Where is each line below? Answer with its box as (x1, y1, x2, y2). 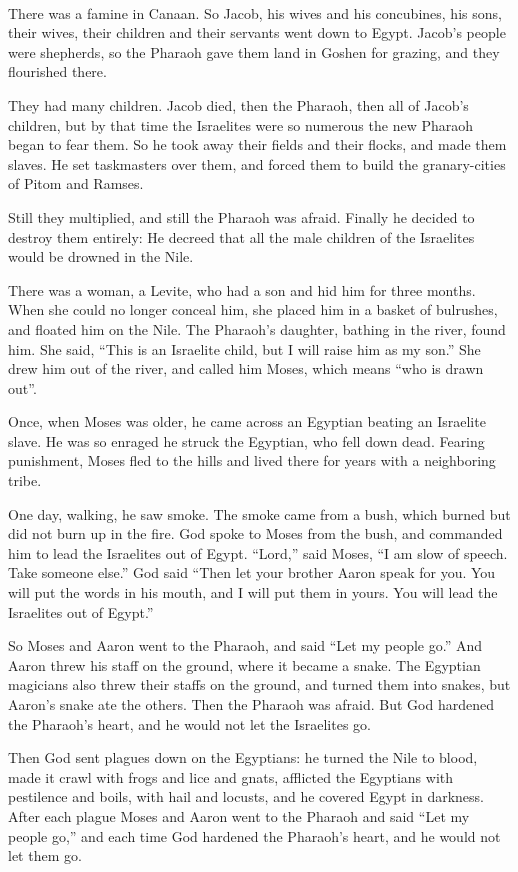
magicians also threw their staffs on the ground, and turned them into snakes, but (8, 674, 511, 695)
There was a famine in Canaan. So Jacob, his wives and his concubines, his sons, (8, 2, 502, 23)
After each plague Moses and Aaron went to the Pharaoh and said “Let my (8, 805, 470, 826)
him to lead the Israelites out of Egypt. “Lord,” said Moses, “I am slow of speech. (8, 542, 508, 563)
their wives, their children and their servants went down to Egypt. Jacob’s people (8, 22, 506, 43)
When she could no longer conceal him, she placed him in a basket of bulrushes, (8, 299, 498, 320)
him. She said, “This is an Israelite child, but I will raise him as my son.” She (8, 338, 481, 359)
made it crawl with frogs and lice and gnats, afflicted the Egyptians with (8, 766, 454, 787)
